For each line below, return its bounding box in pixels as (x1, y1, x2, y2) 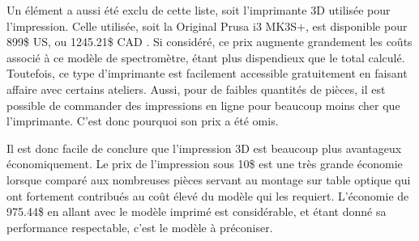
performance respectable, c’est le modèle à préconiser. (6, 218, 273, 235)
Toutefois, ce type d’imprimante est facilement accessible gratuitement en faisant (6, 65, 408, 82)
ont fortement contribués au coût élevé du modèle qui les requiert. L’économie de (6, 187, 409, 204)
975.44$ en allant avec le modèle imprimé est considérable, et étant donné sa (6, 203, 387, 220)
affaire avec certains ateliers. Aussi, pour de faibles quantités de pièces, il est (6, 80, 386, 97)
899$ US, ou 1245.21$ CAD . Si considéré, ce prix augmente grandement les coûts (6, 33, 413, 50)
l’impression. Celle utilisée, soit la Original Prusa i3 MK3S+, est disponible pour (6, 17, 408, 34)
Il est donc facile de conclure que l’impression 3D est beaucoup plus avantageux (6, 139, 402, 156)
